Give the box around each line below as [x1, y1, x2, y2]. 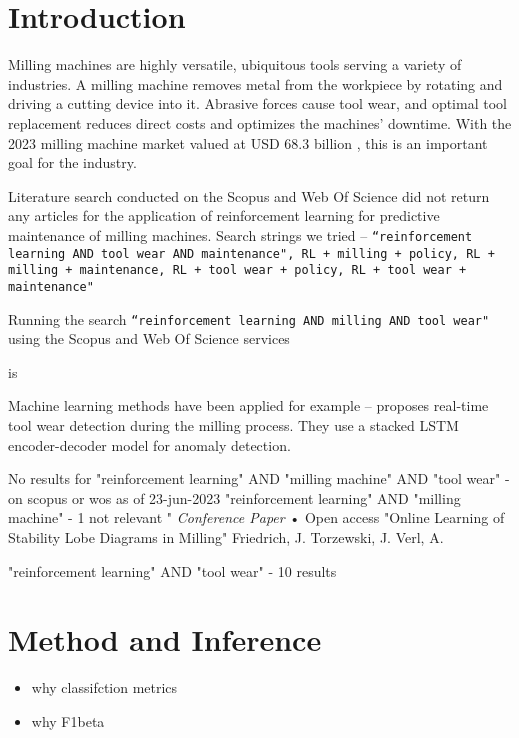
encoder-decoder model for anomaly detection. [8, 434, 291, 455]
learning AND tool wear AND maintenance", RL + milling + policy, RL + [8, 246, 495, 261]
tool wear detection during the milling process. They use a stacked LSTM [8, 414, 459, 435]
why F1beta [31, 710, 105, 731]
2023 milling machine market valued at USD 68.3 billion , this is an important [8, 132, 488, 153]
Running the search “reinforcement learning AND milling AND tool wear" [8, 308, 490, 329]
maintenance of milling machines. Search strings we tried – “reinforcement [8, 224, 473, 245]
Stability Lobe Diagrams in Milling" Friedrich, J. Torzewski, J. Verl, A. [8, 526, 444, 547]
